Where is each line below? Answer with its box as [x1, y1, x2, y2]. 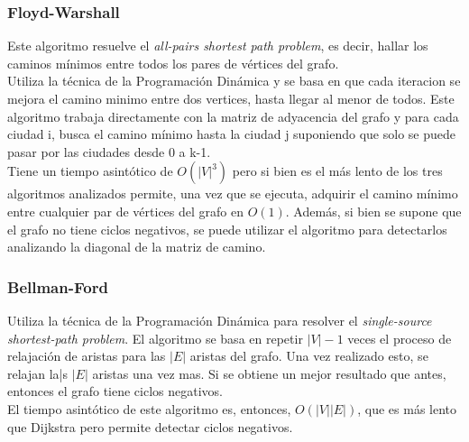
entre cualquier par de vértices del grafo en [7, 201, 244, 220]
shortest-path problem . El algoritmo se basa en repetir [7, 328, 303, 347]
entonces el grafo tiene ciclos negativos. [7, 382, 224, 401]
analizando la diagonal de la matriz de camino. [7, 237, 266, 256]
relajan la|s [7, 364, 69, 382]
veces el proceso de [347, 328, 452, 347]
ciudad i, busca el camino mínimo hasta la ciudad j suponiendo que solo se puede [7, 124, 455, 143]
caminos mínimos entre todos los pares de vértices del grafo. [7, 53, 339, 72]
